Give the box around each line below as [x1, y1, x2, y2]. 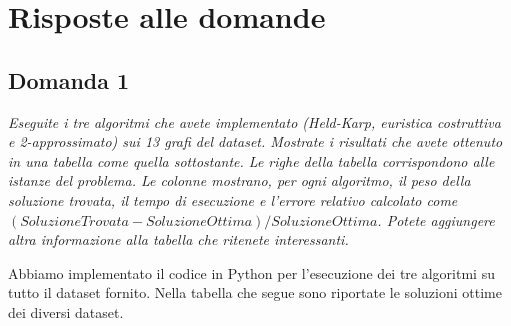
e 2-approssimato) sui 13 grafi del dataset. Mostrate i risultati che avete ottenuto [8, 131, 503, 152]
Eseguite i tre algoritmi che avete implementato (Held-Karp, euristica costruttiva [8, 111, 501, 132]
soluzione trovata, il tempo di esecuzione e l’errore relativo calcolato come [8, 189, 458, 210]
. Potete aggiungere [377, 209, 495, 230]
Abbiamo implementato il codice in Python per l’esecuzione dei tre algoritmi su [8, 262, 495, 283]
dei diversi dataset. [8, 301, 124, 322]
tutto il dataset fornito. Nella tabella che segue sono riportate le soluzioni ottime [8, 282, 502, 303]
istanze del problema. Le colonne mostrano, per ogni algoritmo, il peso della [8, 170, 471, 191]
